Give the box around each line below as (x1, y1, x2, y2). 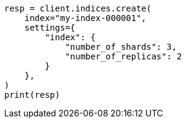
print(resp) (4, 90, 60, 100)
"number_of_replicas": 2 (65, 52, 182, 61)
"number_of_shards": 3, (65, 42, 177, 52)
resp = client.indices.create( (4, 4, 152, 13)
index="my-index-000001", (24, 13, 147, 23)
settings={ (24, 23, 76, 32)
